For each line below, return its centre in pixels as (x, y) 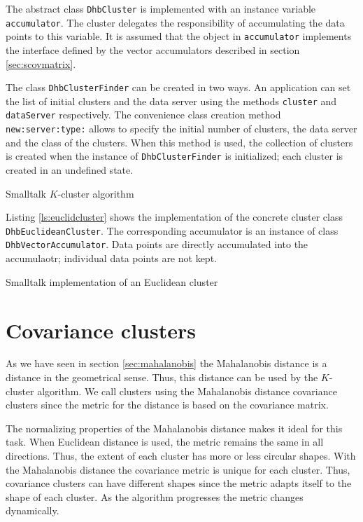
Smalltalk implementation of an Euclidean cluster (112, 281)
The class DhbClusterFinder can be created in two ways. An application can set (178, 87)
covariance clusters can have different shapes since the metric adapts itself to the (179, 483)
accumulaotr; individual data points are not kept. (111, 258)
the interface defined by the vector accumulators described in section (153, 49)
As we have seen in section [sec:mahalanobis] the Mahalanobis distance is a (166, 363)
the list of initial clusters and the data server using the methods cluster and (171, 101)
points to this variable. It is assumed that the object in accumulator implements (179, 36)
